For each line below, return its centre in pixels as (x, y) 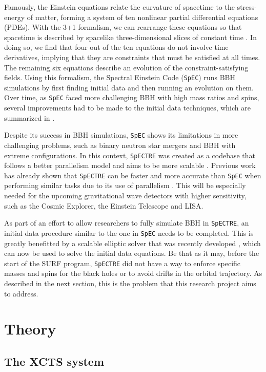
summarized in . (29, 117)
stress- (247, 7)
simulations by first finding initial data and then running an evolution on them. (129, 87)
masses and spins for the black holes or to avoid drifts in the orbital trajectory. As (133, 273)
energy (15, 17)
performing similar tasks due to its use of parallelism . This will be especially (125, 185)
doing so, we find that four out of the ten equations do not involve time (116, 47)
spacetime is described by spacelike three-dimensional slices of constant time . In (130, 37)
